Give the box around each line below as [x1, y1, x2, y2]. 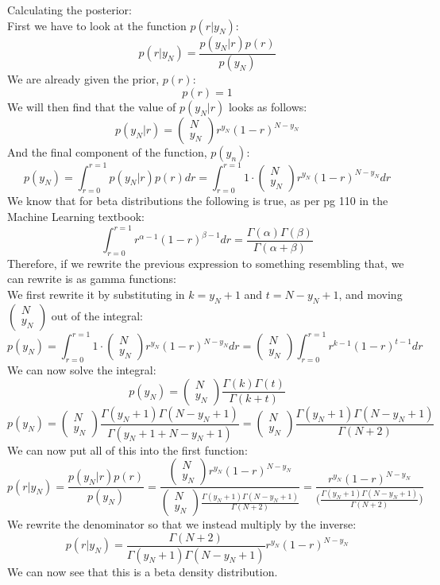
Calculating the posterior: [7, 2, 132, 17]
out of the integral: [51, 307, 144, 323]
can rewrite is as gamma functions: [7, 270, 177, 287]
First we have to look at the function [7, 17, 187, 33]
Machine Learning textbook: [7, 207, 145, 224]
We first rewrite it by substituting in [7, 286, 185, 303]
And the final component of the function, [7, 144, 207, 161]
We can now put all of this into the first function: [7, 441, 248, 458]
